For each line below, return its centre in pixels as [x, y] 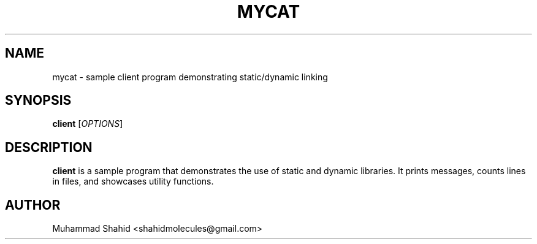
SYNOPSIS [38, 101]
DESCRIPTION [49, 147]
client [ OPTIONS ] [88, 124]
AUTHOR [33, 205]
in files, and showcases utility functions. [133, 181]
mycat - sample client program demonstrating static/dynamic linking [190, 77]
